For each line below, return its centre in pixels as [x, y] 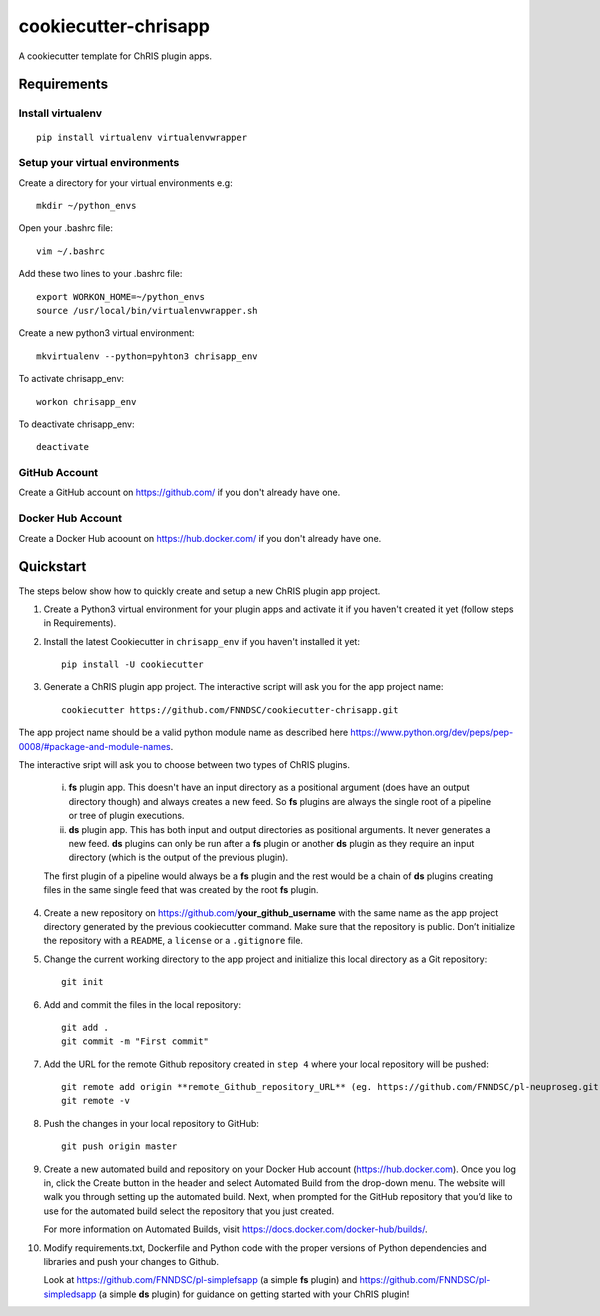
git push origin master [119, 1146]
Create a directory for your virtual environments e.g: [126, 182]
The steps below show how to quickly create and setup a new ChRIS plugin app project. [199, 591]
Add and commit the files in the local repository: [142, 1004]
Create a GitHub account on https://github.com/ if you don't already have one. [179, 492]
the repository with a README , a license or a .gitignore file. [173, 941]
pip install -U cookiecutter [132, 664]
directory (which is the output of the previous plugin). [178, 857]
